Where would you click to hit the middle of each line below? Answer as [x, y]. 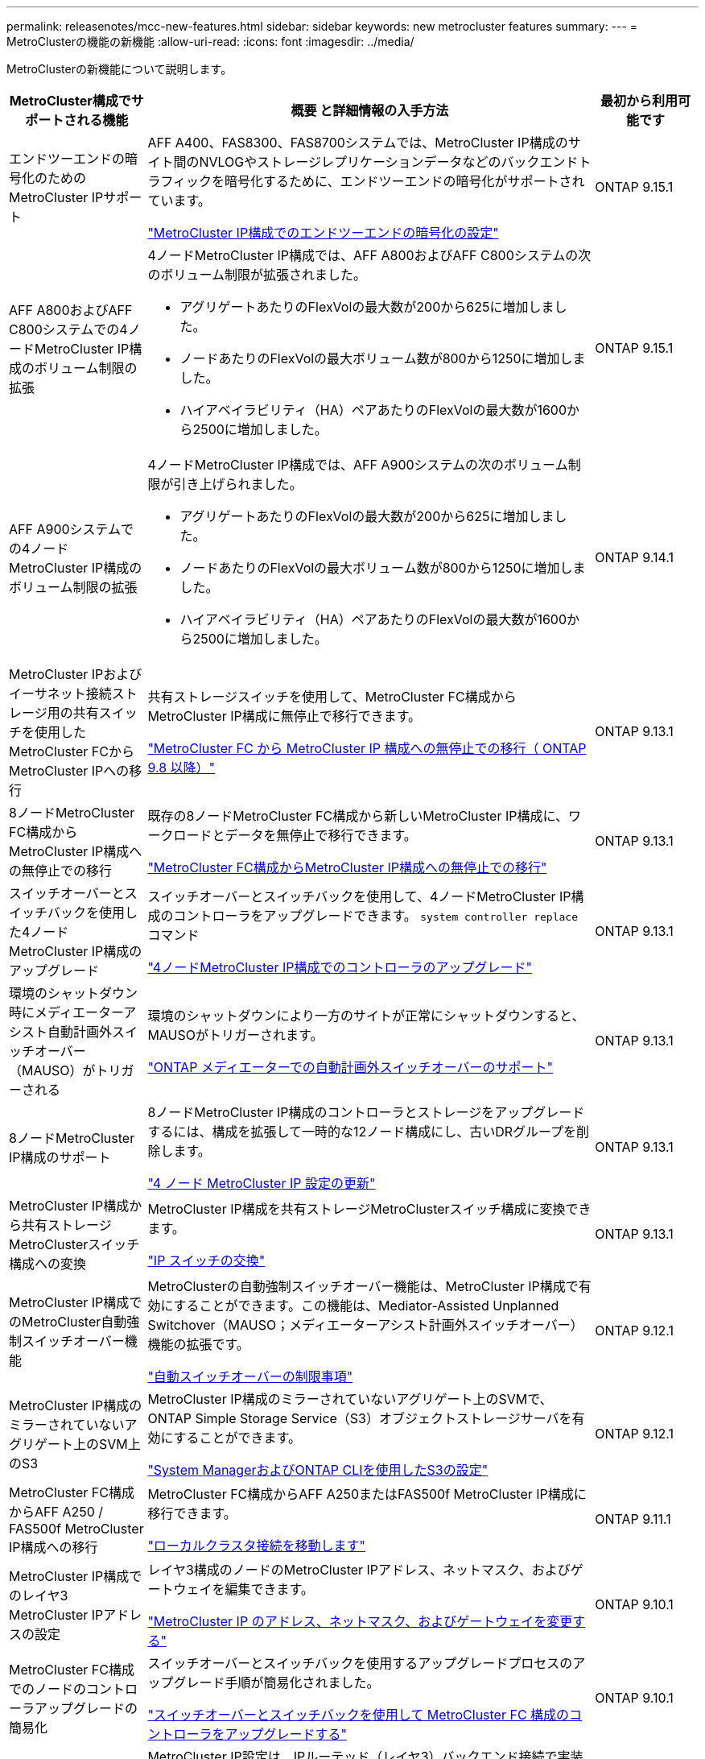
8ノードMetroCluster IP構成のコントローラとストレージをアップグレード [366, 1112]
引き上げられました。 [238, 484]
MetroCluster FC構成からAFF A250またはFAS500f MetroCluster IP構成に [367, 1494]
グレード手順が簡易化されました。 [276, 1682]
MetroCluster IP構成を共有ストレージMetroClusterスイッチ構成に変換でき [369, 1209]
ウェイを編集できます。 [243, 1589]
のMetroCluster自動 [68, 1322]
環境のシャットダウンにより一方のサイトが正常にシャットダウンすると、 [366, 1016]
